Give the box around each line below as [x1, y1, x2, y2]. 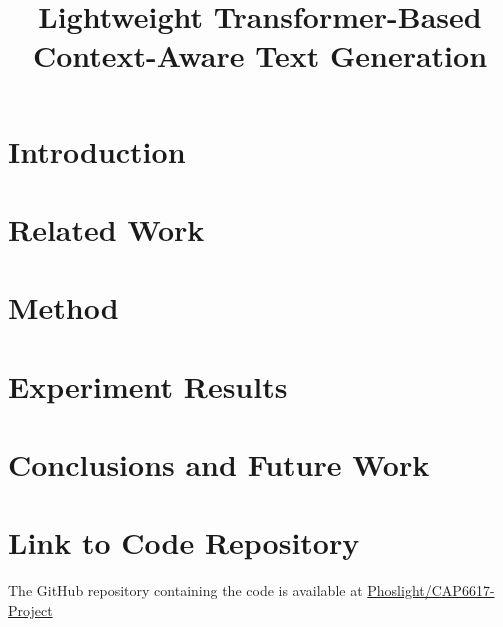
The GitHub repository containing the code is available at [8, 580, 363, 601]
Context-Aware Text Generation [32, 35, 488, 76]
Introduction [8, 130, 186, 171]
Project [8, 599, 53, 620]
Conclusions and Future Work [8, 444, 430, 485]
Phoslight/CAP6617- [367, 580, 495, 601]
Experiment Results [8, 365, 288, 406]
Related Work [8, 208, 205, 249]
